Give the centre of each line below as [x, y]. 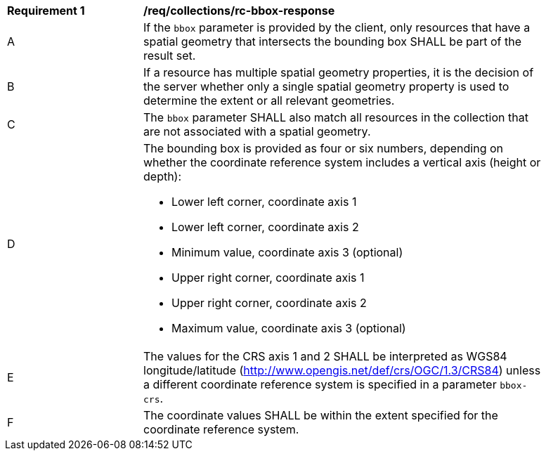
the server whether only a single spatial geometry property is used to [326, 86]
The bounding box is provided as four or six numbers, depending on [324, 148]
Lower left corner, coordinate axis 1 [264, 202]
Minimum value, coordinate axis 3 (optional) [287, 252]
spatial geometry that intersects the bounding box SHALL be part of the [332, 41]
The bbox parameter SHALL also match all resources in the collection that [336, 117]
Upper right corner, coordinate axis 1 [268, 278]
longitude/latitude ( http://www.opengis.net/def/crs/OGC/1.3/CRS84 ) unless [342, 370]
